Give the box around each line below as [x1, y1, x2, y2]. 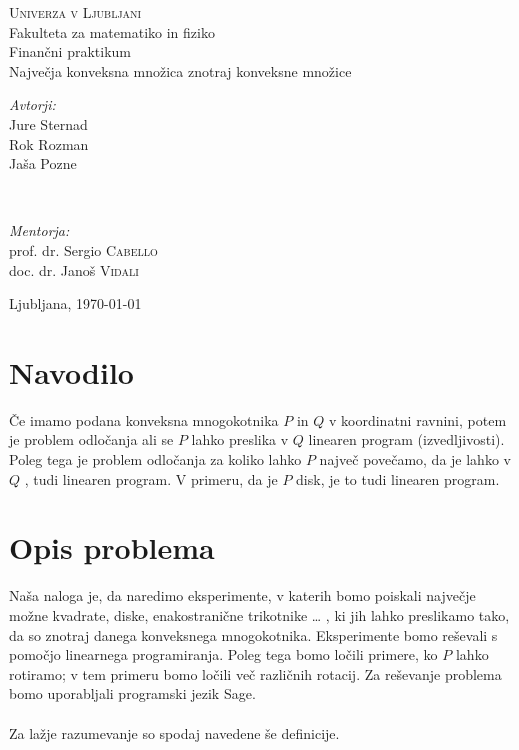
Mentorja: [9, 220, 70, 241]
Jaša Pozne [9, 153, 77, 174]
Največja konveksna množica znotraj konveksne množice [9, 60, 352, 81]
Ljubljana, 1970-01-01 [9, 293, 142, 314]
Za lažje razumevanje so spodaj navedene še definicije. [9, 722, 340, 743]
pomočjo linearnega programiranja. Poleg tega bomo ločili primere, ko [9, 644, 438, 665]
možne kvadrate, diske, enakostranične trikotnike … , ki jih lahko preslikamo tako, [9, 604, 510, 625]
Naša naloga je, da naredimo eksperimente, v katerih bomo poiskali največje [9, 585, 476, 606]
